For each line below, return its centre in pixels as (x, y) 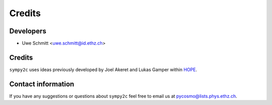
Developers (28, 31)
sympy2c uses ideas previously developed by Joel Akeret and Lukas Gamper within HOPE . (103, 69)
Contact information (42, 84)
